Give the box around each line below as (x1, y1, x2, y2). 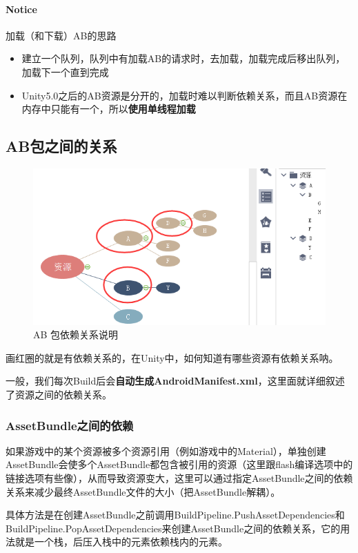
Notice (6, 1, 37, 16)
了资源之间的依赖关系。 (6, 387, 112, 402)
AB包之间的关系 (6, 135, 117, 157)
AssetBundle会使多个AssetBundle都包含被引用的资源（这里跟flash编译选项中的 (6, 457, 353, 472)
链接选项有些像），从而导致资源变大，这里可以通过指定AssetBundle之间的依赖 (6, 471, 353, 485)
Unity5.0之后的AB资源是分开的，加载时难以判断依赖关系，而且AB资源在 (21, 88, 348, 102)
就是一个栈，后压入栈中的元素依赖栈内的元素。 (14, 534, 228, 549)
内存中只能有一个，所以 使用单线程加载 (21, 101, 196, 116)
